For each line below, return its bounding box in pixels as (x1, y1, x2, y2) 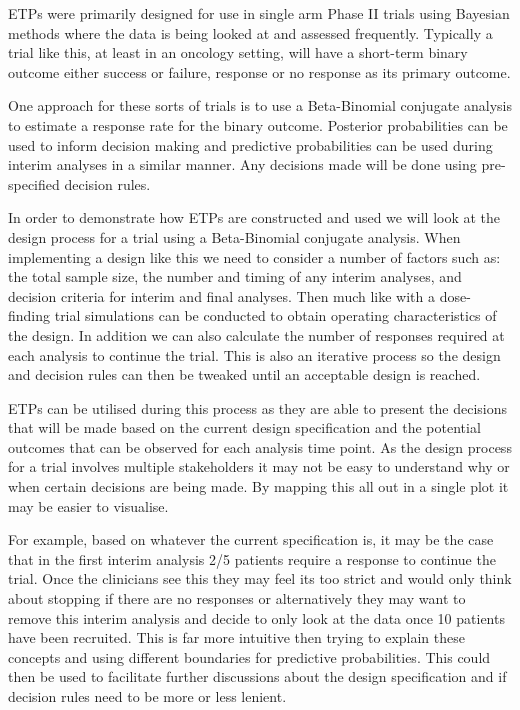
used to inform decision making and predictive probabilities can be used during (8, 134, 493, 155)
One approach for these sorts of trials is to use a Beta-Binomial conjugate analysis (8, 95, 512, 116)
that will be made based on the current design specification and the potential (8, 417, 481, 438)
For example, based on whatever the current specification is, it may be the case (8, 529, 494, 550)
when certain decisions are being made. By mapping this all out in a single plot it (8, 476, 509, 497)
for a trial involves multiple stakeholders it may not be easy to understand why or (8, 456, 510, 477)
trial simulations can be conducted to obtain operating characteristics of (54, 305, 497, 326)
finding (8, 305, 51, 326)
